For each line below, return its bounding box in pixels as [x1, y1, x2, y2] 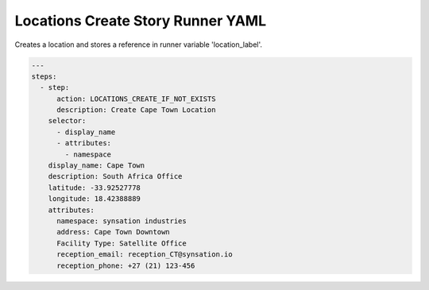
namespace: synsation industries [56, 217, 187, 226]
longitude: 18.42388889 [48, 195, 141, 203]
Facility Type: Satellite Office [56, 238, 187, 248]
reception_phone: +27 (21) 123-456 [56, 261, 195, 270]
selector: [48, 116, 87, 126]
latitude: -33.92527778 [48, 183, 141, 192]
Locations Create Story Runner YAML [14, 12, 266, 29]
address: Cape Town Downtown [56, 227, 170, 237]
